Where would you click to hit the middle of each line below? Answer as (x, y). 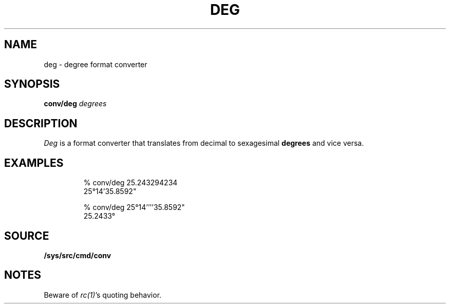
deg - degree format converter (96, 64)
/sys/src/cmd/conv (78, 255)
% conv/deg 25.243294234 (130, 183)
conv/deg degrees (75, 104)
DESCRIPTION (41, 123)
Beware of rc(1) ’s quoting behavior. (103, 295)
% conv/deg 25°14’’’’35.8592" (134, 207)
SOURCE (27, 236)
